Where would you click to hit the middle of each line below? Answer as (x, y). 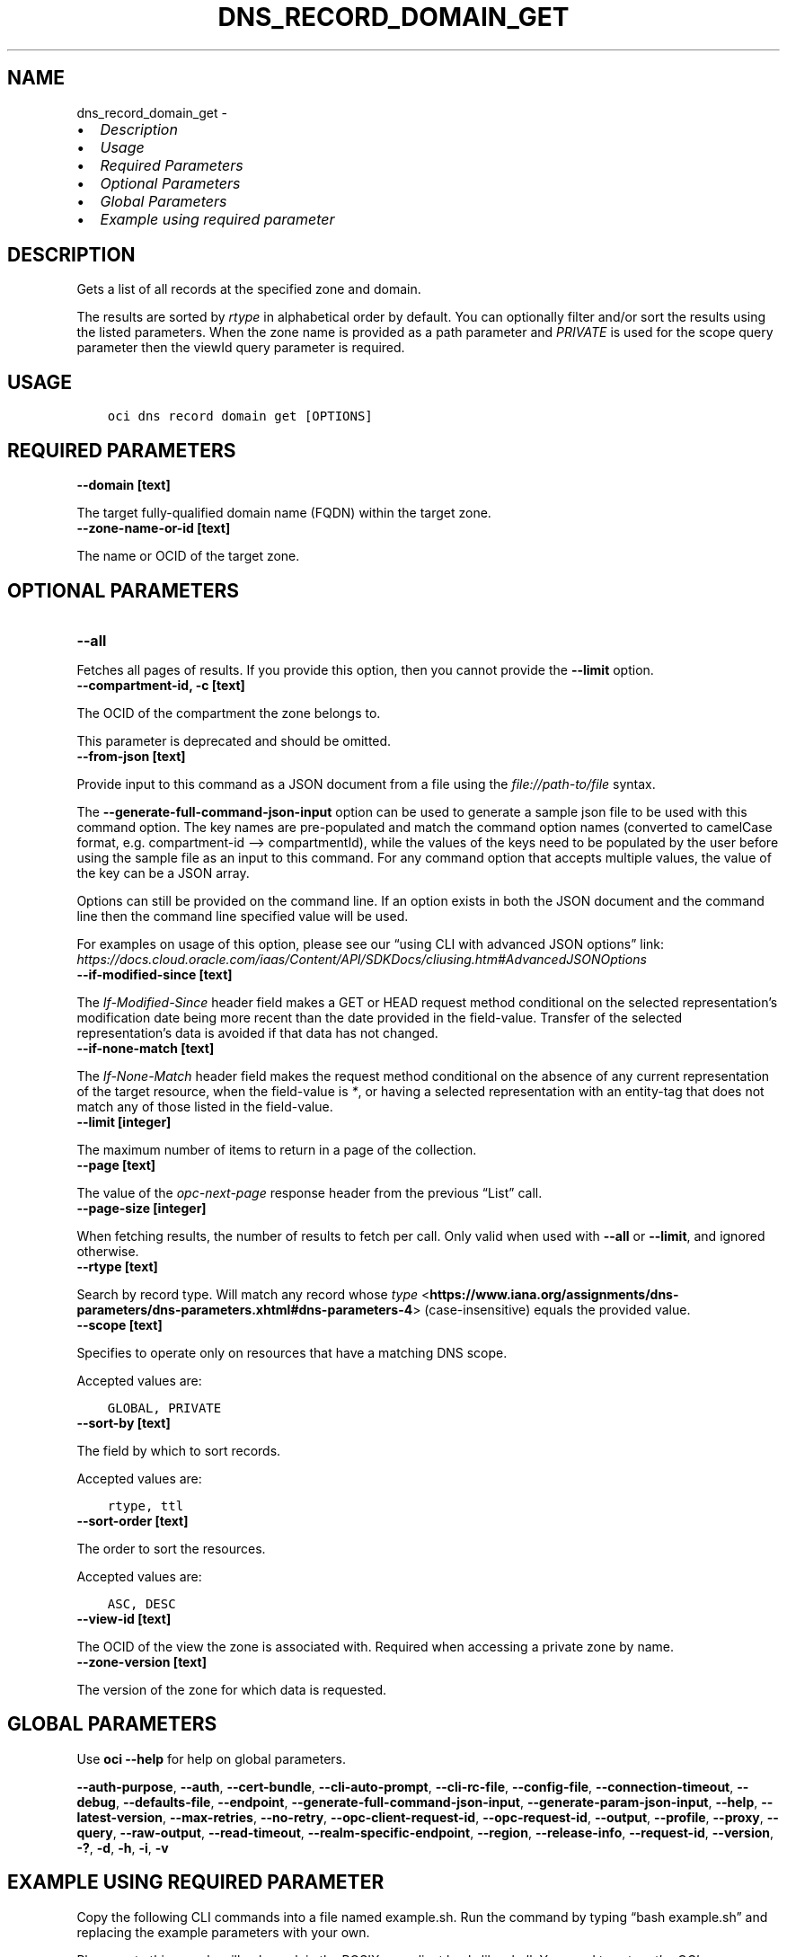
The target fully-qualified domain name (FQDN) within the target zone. (284, 513)
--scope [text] (119, 1324)
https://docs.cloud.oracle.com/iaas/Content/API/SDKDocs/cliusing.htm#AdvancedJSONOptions (362, 959)
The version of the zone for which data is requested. (232, 1689)
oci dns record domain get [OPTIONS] (240, 416)
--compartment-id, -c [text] (161, 685)
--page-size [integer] (141, 1208)
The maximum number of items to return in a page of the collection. (277, 1149)
